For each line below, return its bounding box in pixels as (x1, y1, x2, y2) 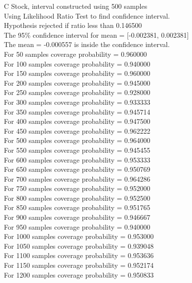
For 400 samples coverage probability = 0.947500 (4, 116, 150, 126)
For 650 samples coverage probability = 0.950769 (4, 164, 150, 174)
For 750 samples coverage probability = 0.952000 (4, 183, 150, 193)
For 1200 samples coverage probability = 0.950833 (4, 269, 154, 280)
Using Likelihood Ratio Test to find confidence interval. (4, 10, 170, 21)
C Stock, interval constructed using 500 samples (4, 1, 148, 11)
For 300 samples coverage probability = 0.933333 (4, 96, 150, 107)
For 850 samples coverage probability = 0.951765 (4, 202, 150, 212)
